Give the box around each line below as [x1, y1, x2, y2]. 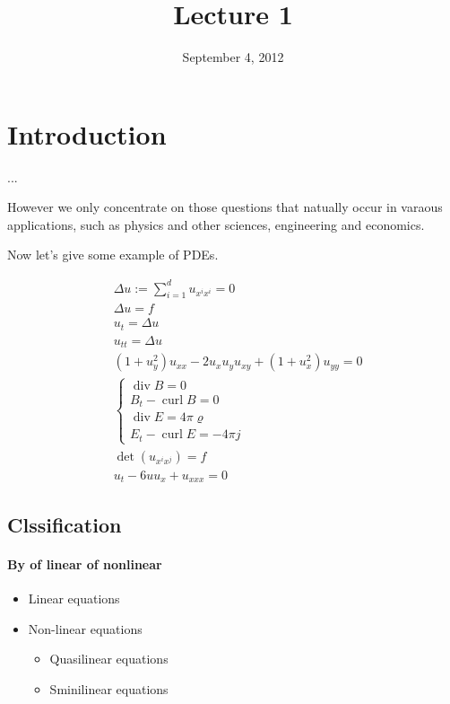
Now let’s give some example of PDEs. [7, 245, 219, 264]
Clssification [7, 510, 122, 538]
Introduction [7, 115, 167, 152]
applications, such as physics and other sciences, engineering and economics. [7, 215, 425, 233]
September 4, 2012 [182, 48, 284, 66]
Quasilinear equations [49, 649, 169, 668]
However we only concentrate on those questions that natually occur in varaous [7, 198, 443, 216]
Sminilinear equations [49, 679, 169, 698]
